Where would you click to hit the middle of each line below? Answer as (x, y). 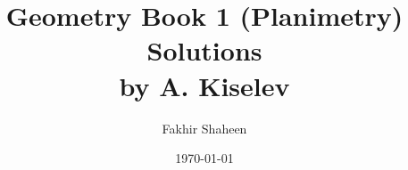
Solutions (204, 50)
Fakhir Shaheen (204, 128)
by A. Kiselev (204, 85)
